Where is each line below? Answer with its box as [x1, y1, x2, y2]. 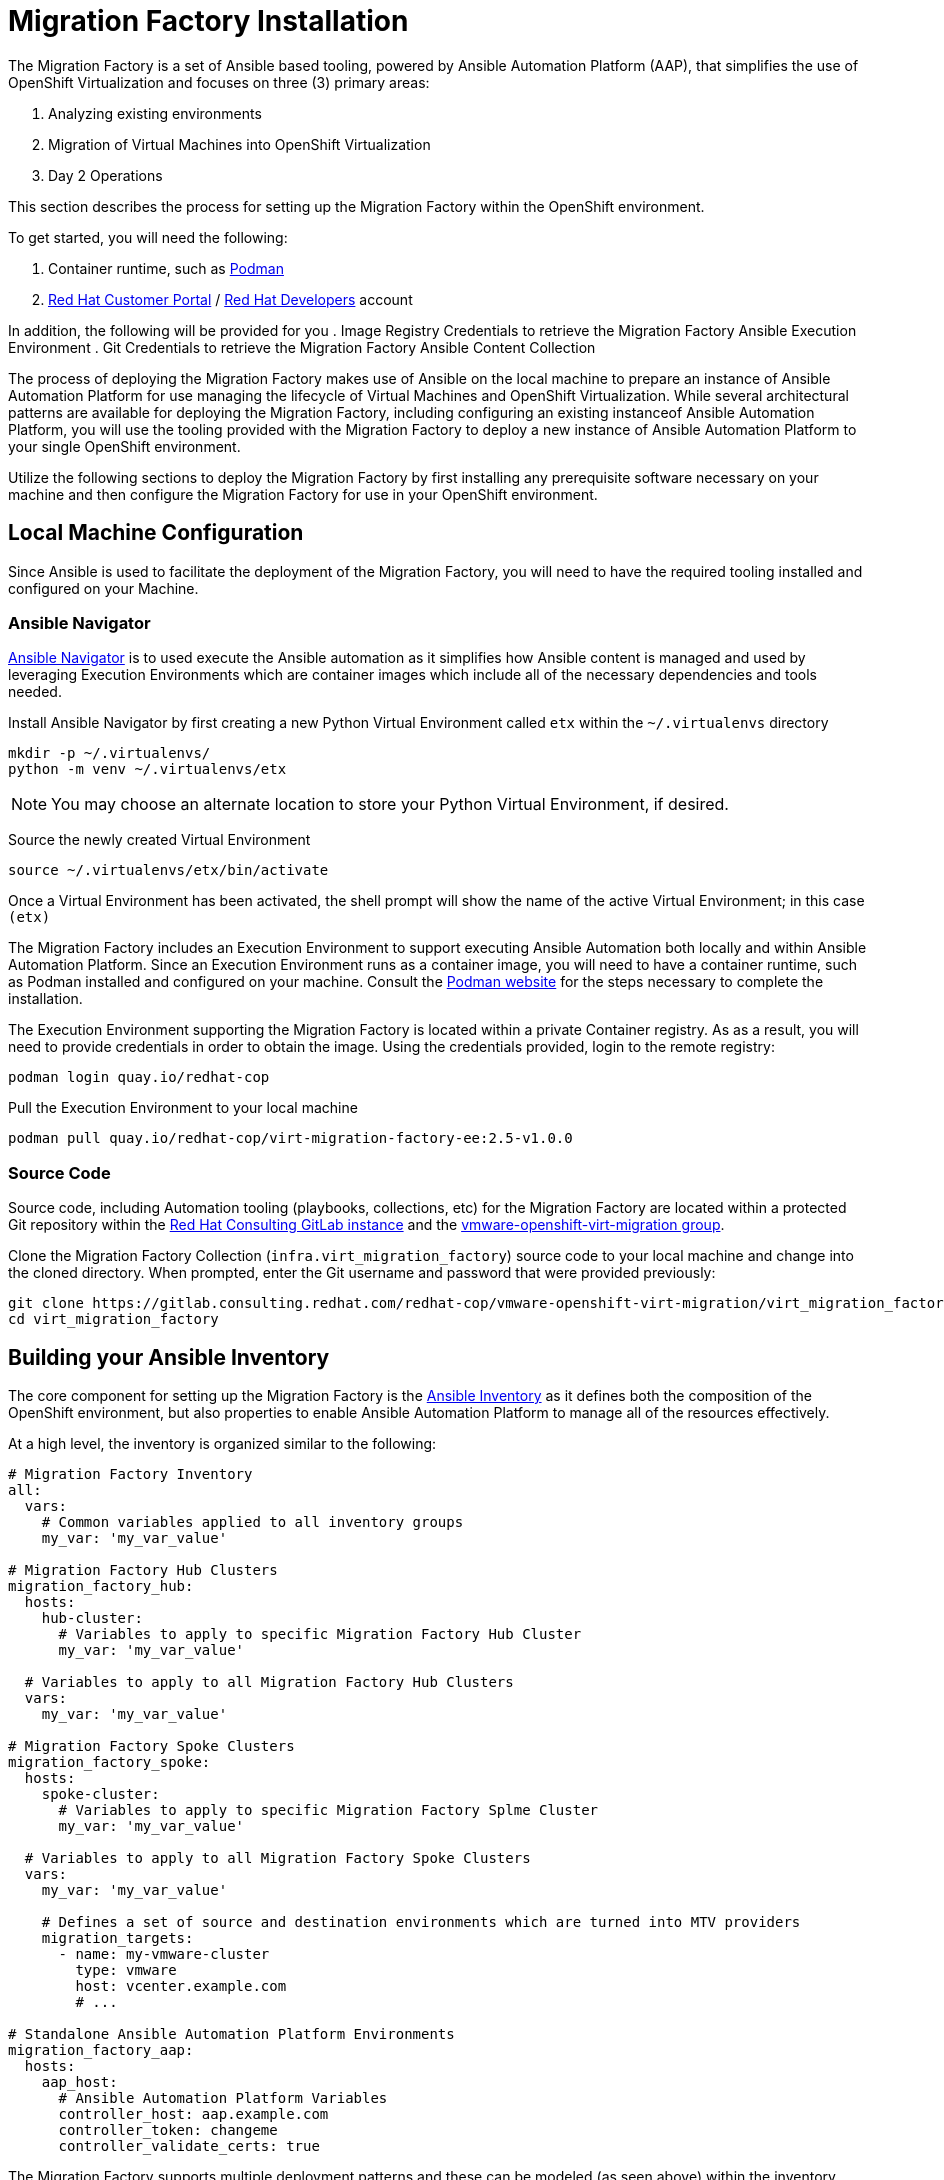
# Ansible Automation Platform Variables [58, 2089, 388, 2106]
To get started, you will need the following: [8, 228, 288, 246]
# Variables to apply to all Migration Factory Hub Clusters [24, 1673, 514, 1690]
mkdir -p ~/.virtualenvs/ [8, 745, 211, 762]
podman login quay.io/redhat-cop [8, 1069, 270, 1086]
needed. [8, 683, 62, 701]
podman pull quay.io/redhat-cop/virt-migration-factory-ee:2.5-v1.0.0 [8, 1130, 573, 1147]
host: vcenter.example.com [75, 1977, 287, 1994]
